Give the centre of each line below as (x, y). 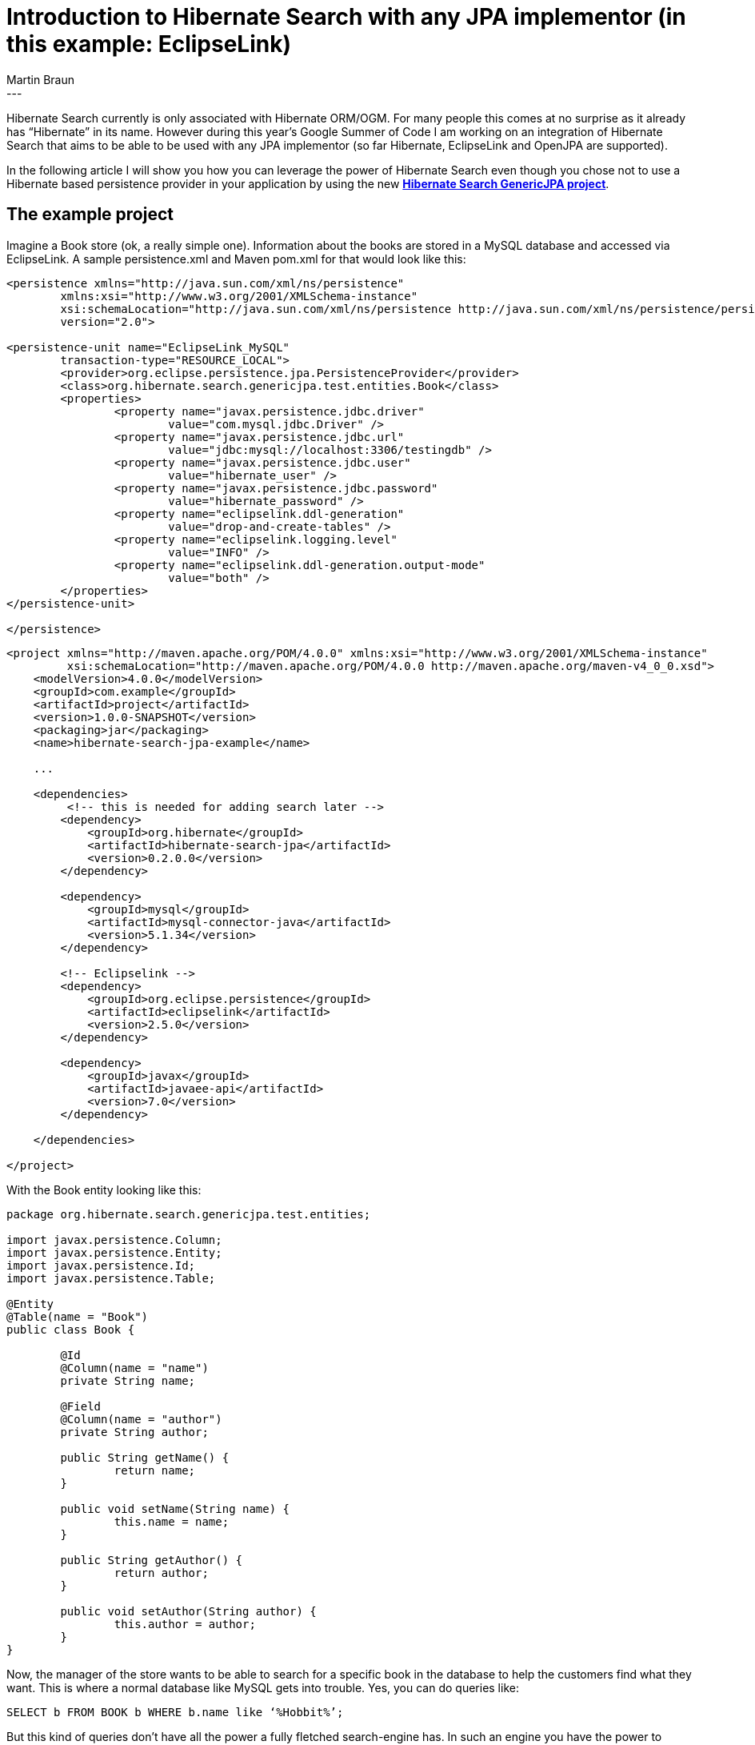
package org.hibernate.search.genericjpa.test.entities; (189, 1214)
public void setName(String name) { (175, 1508)
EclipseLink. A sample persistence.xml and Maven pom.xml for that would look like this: (236, 259)
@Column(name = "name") (134, 1368)
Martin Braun (41, 79)
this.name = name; (172, 1521)
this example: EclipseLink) (149, 44)
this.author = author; (185, 1624)
